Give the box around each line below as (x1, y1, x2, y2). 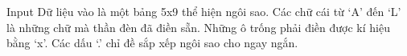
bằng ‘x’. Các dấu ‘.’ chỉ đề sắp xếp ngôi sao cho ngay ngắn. (6, 34, 298, 51)
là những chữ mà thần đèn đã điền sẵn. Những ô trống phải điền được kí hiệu (6, 18, 390, 35)
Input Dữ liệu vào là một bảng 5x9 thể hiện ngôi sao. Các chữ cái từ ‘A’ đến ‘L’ (6, 3, 401, 19)
